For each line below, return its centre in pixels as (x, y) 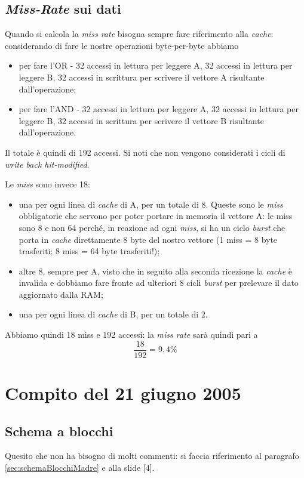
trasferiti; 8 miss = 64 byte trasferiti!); (89, 251)
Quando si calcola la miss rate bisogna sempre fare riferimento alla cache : (139, 34)
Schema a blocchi (59, 431)
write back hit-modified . (47, 164)
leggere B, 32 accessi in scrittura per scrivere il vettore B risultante (141, 120)
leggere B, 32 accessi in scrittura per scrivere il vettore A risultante (142, 77)
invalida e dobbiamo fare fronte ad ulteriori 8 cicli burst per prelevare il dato (159, 283)
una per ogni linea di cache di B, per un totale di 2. (113, 314)
